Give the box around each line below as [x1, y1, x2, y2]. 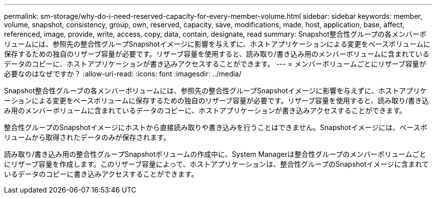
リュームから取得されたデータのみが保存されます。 [4, 133, 171, 141]
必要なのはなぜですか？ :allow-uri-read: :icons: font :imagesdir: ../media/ [4, 69, 242, 78]
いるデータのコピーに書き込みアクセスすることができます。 [4, 170, 198, 178]
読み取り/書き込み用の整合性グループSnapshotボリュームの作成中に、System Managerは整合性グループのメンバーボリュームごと [4, 150, 427, 158]
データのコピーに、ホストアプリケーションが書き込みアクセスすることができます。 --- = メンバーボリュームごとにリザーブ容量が [4, 60, 427, 68]
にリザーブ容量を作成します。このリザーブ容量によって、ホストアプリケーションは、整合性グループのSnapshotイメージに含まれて [4, 160, 429, 168]
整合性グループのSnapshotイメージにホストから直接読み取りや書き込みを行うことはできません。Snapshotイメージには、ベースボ [4, 123, 428, 132]
